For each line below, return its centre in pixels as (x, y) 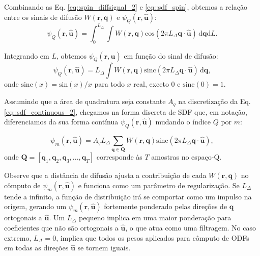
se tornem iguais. (104, 248)
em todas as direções (36, 248)
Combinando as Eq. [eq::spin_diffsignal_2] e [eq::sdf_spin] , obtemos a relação (126, 7)
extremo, (18, 237)
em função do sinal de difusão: (171, 55)
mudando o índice (183, 122)
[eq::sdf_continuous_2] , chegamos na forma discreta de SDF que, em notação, (126, 111)
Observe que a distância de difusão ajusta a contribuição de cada (105, 175)
